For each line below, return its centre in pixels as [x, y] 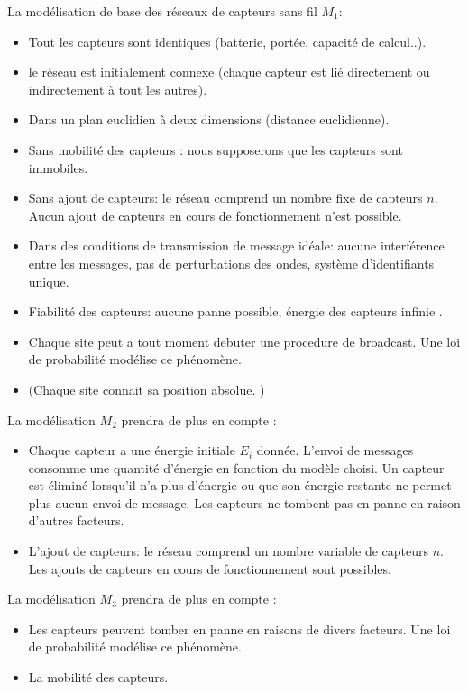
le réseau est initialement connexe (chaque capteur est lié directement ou [229, 72]
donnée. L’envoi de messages [335, 450]
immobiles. [58, 167]
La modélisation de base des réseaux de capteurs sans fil [162, 11]
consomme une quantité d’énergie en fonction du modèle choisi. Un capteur [236, 467]
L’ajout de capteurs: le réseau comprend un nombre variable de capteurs [229, 551]
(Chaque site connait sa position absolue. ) [147, 389]
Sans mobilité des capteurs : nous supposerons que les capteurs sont [216, 149]
